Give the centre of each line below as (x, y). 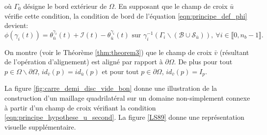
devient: (16, 25)
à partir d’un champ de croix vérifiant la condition (80, 107)
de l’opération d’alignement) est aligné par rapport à (84, 62)
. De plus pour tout (203, 62)
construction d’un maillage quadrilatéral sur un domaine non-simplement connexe (127, 98)
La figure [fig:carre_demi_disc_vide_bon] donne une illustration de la (111, 88)
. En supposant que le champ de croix (171, 6)
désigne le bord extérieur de (65, 6)
